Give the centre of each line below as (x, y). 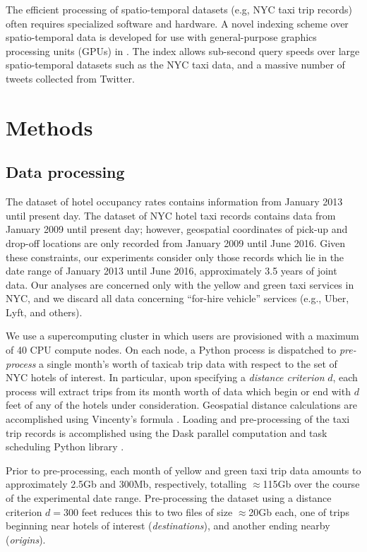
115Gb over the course (311, 484)
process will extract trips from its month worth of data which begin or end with (178, 391)
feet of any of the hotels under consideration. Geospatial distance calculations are (181, 405)
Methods (49, 127)
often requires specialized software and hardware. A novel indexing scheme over (177, 23)
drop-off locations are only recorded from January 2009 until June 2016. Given (176, 242)
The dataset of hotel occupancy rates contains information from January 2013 (174, 202)
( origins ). (26, 539)
